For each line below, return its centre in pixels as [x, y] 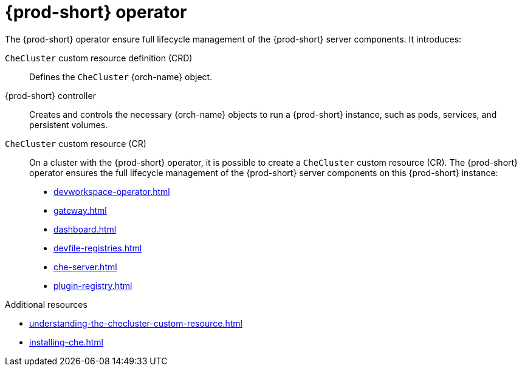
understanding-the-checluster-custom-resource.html [136, 323]
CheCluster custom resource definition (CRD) [99, 58]
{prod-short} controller [50, 95]
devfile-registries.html [98, 248]
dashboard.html [85, 229]
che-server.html [85, 267]
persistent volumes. [69, 124]
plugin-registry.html [93, 285]
